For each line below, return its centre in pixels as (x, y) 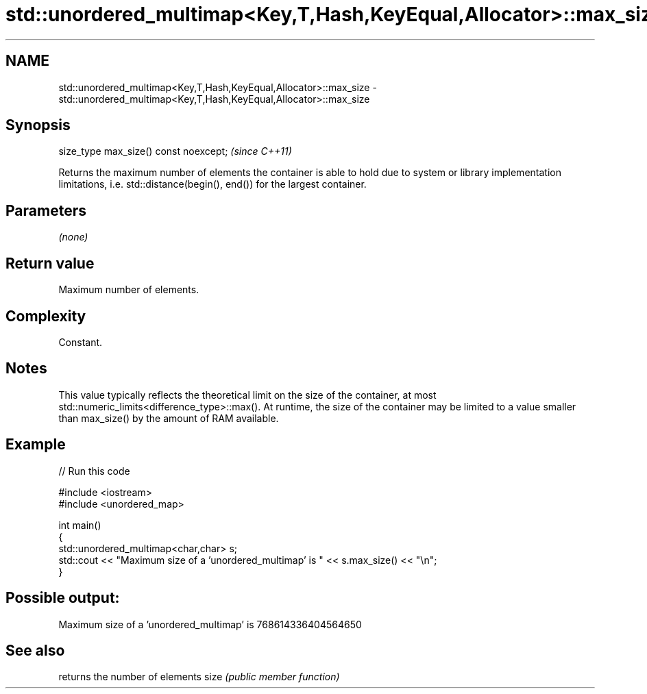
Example (36, 445)
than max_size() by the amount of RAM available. (169, 418)
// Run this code (94, 471)
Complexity (46, 316)
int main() (80, 525)
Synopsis (38, 125)
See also (35, 650)
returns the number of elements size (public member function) (199, 677)
